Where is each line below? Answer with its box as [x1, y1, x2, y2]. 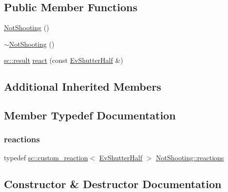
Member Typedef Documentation [4, 108, 176, 123]
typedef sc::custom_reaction [4, 152, 88, 162]
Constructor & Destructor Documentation [4, 176, 222, 191]
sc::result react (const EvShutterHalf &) [4, 55, 123, 65]
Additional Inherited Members [4, 79, 161, 94]
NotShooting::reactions [155, 152, 224, 162]
